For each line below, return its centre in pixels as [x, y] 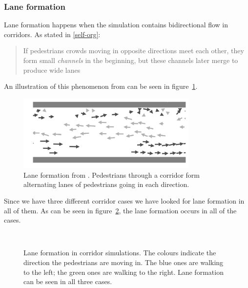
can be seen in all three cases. [68, 281]
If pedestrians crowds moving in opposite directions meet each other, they [134, 51]
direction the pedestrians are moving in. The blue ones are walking [124, 262]
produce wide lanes [52, 70]
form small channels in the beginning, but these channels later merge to [131, 60]
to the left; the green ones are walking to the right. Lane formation [124, 272]
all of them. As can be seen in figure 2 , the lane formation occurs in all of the [120, 210]
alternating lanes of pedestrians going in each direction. [106, 184]
